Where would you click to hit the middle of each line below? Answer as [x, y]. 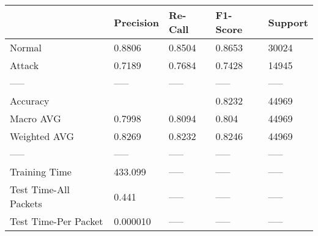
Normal [26, 47]
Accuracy [30, 101]
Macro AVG [35, 118]
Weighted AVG [42, 136]
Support [288, 22]
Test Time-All [40, 189]
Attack [24, 65]
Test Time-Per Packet [57, 221]
